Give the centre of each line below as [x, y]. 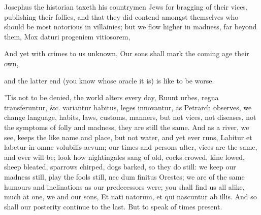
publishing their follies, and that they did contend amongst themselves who [121, 16]
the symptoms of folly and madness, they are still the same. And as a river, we [127, 127]
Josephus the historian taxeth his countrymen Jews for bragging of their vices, [126, 7]
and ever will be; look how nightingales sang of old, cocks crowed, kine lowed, [124, 157]
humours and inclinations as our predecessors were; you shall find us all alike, [124, 186]
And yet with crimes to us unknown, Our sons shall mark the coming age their [127, 53]
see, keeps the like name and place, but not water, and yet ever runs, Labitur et [128, 137]
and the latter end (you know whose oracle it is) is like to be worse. [109, 80]
